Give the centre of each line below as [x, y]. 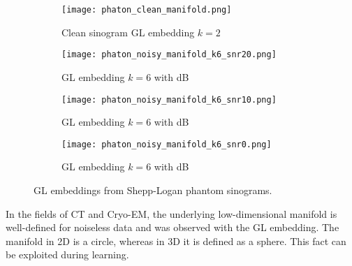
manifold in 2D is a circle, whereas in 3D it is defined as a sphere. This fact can [176, 241]
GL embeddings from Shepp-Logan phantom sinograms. [153, 190]
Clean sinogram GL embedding [128, 32]
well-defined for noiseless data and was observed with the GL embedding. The [173, 227]
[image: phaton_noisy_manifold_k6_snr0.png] [167, 144]
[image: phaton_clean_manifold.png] [147, 10]
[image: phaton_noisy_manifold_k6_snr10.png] [169, 99]
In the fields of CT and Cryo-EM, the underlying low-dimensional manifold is [171, 213]
